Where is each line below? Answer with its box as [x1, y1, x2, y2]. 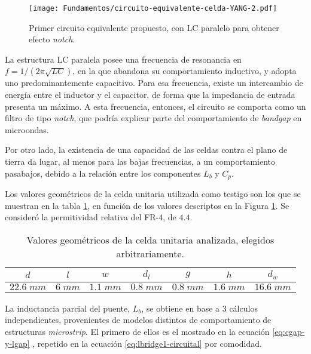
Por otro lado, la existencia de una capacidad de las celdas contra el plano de [5, 143, 288, 156]
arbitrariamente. [116, 246, 185, 260]
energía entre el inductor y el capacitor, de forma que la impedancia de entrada [5, 88, 295, 101]
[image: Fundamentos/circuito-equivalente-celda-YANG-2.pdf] [29, 4, 278, 13]
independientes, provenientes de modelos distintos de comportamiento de [5, 313, 272, 326]
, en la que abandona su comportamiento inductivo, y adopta [72, 64, 297, 77]
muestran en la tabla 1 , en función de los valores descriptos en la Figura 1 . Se [5, 199, 289, 211]
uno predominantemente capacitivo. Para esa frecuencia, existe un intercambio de [5, 76, 303, 89]
